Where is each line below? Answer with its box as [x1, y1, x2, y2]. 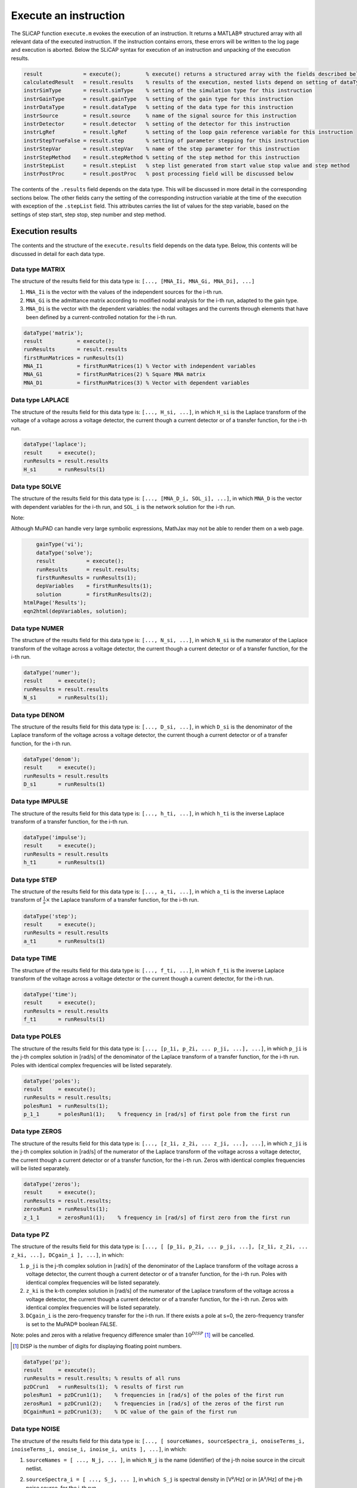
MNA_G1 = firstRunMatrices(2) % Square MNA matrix [23, 371, 206, 378]
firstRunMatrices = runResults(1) [23, 354, 124, 361]
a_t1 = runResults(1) [23, 937, 105, 945]
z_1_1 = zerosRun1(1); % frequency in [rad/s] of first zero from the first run [23, 1214, 291, 1221]
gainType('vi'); [36, 541, 83, 548]
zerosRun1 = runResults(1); [23, 1206, 109, 1212]
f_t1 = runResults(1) [23, 1016, 105, 1023]
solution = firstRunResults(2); [36, 591, 153, 598]
